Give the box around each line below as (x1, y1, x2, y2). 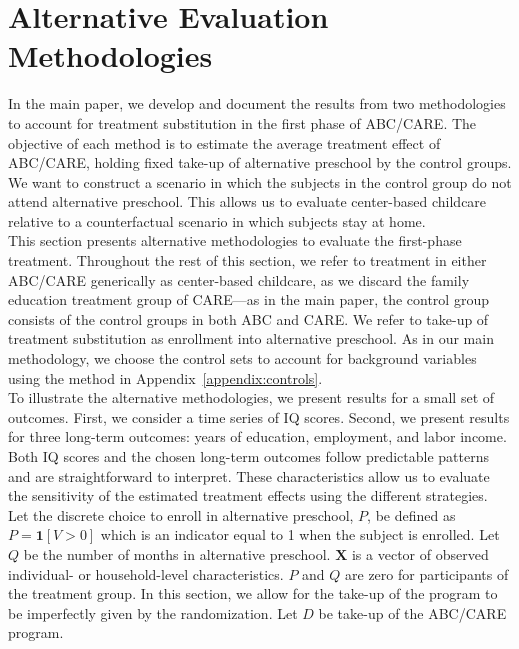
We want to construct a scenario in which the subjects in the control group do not (8, 171, 512, 192)
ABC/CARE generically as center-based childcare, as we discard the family (8, 269, 470, 290)
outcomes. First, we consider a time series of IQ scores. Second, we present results (8, 406, 510, 427)
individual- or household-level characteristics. (8, 563, 284, 584)
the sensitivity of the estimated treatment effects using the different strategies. (8, 485, 488, 506)
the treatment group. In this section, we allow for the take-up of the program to (8, 583, 498, 604)
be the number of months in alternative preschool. (23, 543, 331, 564)
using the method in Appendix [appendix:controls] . (8, 367, 323, 388)
